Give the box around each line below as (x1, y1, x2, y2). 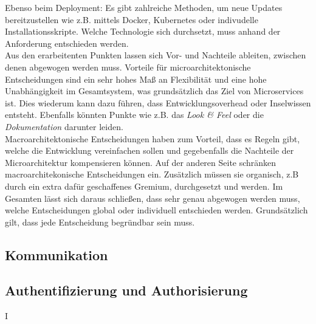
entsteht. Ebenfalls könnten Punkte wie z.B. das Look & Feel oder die (5, 108, 264, 121)
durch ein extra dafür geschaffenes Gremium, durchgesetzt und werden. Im (5, 179, 283, 192)
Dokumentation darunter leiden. (5, 120, 123, 133)
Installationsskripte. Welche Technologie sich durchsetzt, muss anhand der (5, 25, 281, 38)
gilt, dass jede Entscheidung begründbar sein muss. (5, 215, 195, 228)
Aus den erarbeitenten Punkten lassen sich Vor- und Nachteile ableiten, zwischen (5, 49, 306, 61)
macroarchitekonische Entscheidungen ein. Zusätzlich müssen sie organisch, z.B (5, 168, 299, 181)
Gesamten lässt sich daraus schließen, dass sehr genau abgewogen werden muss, (5, 191, 300, 204)
